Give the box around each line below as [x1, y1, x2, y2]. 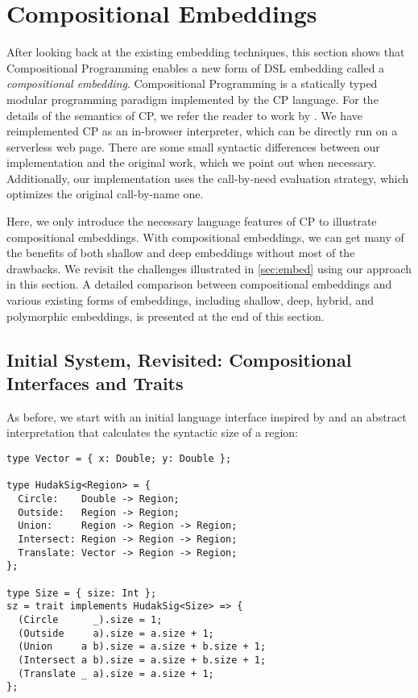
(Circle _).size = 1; [18, 613, 163, 625]
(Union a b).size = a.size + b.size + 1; [18, 641, 267, 653]
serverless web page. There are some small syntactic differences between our [6, 138, 380, 155]
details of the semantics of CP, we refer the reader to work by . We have [6, 106, 362, 123]
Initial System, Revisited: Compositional [6, 347, 352, 372]
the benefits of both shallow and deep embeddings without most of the [6, 244, 355, 261]
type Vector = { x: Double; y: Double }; [6, 453, 232, 464]
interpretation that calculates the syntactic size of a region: [6, 424, 298, 441]
